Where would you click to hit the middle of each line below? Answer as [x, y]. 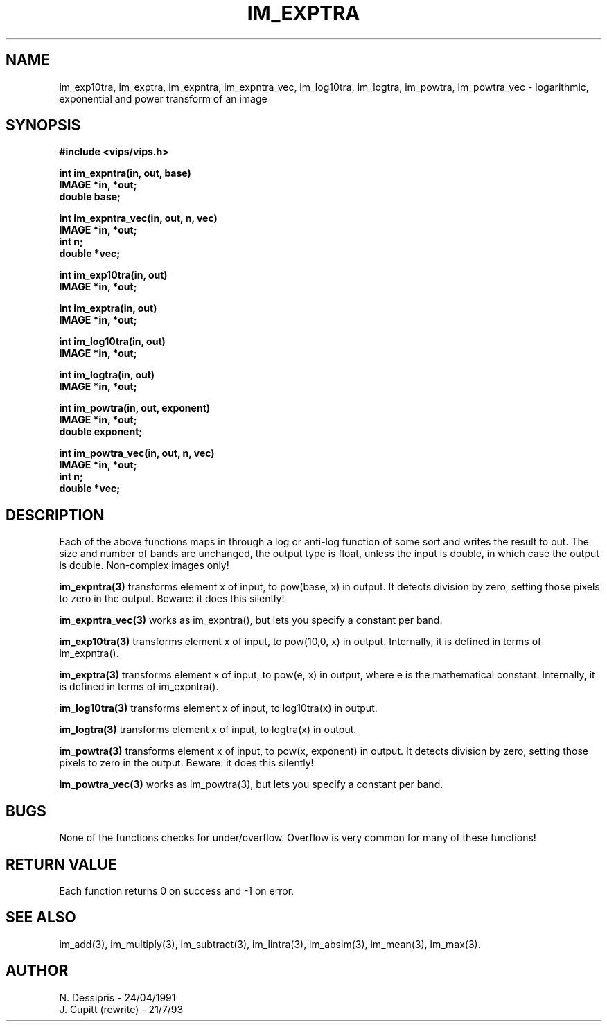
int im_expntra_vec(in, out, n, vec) [138, 218]
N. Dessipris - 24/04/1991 [117, 997]
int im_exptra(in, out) [108, 308]
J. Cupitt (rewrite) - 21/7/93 [121, 1009]
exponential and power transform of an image [163, 98]
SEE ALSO [41, 918]
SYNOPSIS [43, 125]
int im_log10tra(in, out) [112, 342]
